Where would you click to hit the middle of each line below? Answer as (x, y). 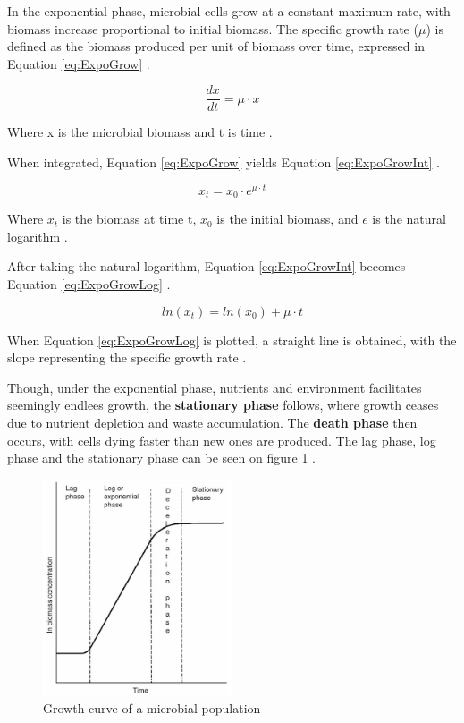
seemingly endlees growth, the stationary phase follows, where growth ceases (223, 405)
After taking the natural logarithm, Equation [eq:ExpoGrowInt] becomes (207, 266)
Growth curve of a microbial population (152, 708)
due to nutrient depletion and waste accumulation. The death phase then (212, 422)
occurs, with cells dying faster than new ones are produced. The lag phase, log (222, 440)
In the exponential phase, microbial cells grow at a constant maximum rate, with (229, 11)
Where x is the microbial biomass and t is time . (140, 132)
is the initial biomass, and (287, 219)
